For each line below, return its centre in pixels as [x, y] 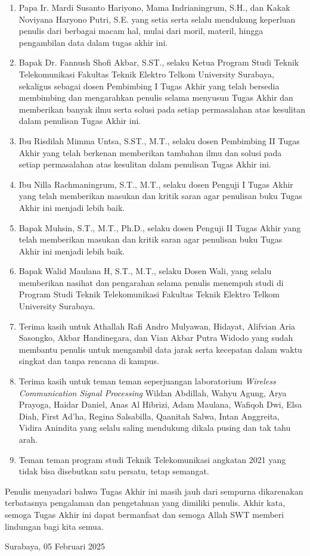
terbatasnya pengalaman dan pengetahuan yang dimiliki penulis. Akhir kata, [145, 503]
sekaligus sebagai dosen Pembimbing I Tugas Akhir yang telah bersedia [149, 86]
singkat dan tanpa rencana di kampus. [89, 361]
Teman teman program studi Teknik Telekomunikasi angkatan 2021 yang [152, 459]
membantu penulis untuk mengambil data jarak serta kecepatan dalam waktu [160, 349]
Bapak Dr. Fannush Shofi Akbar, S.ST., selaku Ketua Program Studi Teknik [159, 62]
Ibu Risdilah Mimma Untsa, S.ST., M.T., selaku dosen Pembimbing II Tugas [159, 140]
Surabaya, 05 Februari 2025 [55, 546]
